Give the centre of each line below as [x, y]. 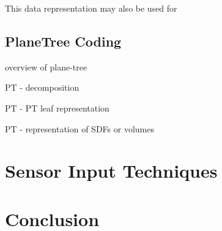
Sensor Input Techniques [111, 171]
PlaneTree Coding [63, 41]
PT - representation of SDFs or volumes [80, 128]
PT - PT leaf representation [57, 108]
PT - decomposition [42, 87]
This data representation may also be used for [91, 8]
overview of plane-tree [46, 66]
